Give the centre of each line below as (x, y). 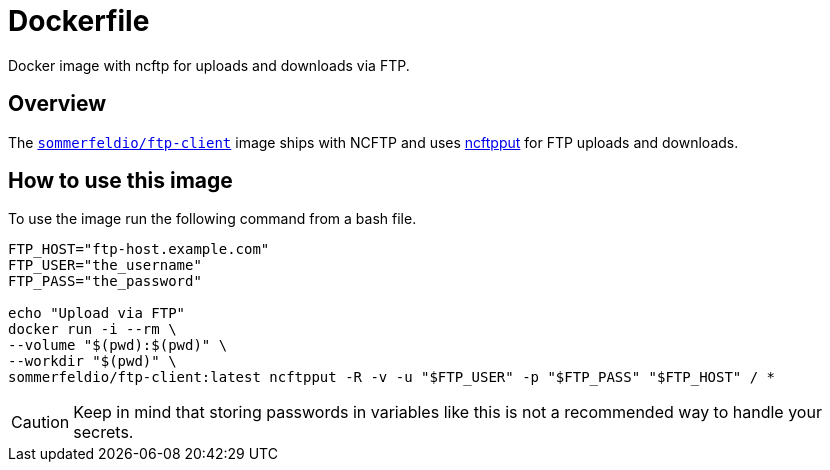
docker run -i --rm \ (92, 329)
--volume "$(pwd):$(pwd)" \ (118, 345)
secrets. (103, 432)
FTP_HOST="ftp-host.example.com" (139, 249)
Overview (57, 104)
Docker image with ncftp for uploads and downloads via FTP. (209, 65)
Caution (40, 422)
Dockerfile (79, 21)
